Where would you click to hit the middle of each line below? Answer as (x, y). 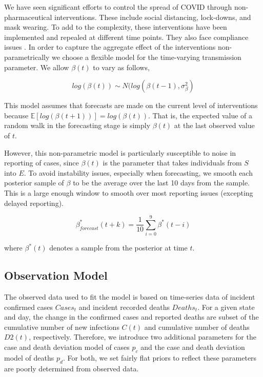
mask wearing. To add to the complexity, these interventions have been (116, 27)
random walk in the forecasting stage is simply (77, 125)
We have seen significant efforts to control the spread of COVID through (118, 7)
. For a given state (226, 307)
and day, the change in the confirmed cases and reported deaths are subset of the (131, 317)
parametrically (27, 57)
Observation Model (56, 275)
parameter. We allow (37, 67)
